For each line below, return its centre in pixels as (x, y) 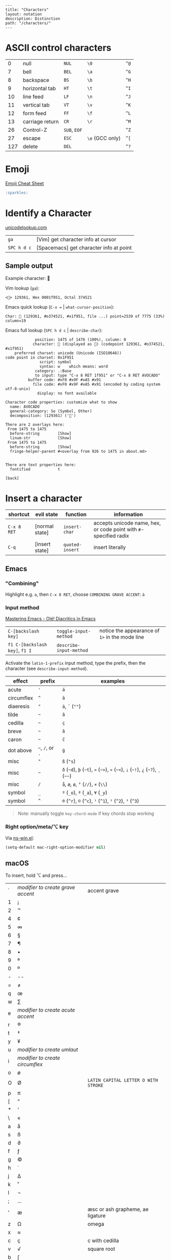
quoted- (73, 545)
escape (32, 138)
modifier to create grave (46, 888)
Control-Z (35, 130)
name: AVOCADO (25, 407)
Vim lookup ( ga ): (22, 288)
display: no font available (67, 393)
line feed (33, 97)
